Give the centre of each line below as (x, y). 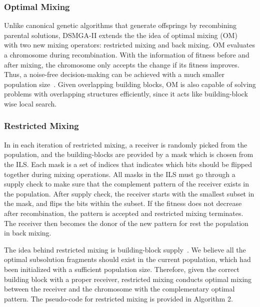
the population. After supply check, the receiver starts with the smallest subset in (129, 193)
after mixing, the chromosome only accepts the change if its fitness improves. (122, 64)
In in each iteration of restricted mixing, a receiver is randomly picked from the (126, 144)
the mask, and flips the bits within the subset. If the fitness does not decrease (123, 203)
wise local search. (30, 103)
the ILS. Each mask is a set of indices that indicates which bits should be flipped (128, 164)
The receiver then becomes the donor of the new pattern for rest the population (126, 223)
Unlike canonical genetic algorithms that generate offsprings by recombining (120, 25)
